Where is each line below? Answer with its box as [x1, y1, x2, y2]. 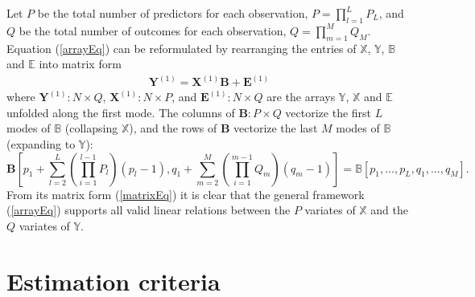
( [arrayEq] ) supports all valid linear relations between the [6, 201, 291, 218]
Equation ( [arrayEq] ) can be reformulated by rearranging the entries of [6, 39, 357, 56]
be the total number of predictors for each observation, [37, 5, 308, 21]
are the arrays [266, 88, 336, 105]
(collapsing [64, 120, 118, 136]
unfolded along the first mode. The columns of [6, 104, 235, 120]
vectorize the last [233, 120, 318, 136]
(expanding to [6, 136, 76, 153]
